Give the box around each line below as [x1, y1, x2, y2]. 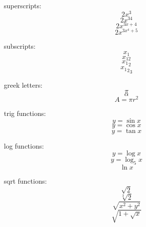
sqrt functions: [4, 175, 47, 186]
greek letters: [4, 80, 43, 90]
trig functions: [4, 108, 46, 118]
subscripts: [4, 41, 36, 51]
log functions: [4, 140, 44, 151]
